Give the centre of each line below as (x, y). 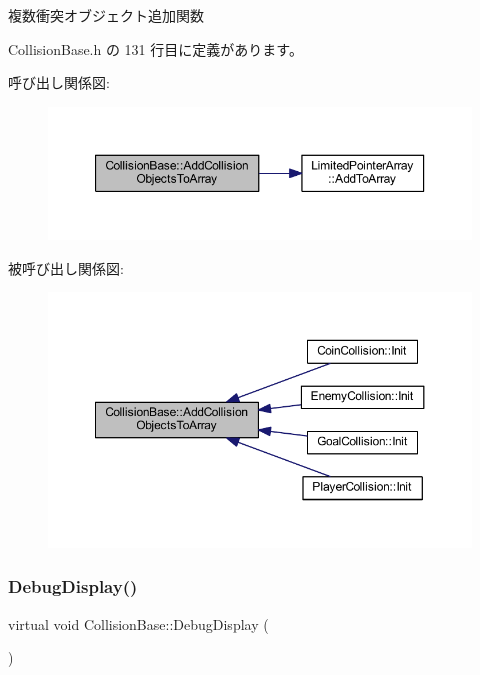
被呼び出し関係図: (66, 267)
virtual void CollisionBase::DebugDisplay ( (138, 623)
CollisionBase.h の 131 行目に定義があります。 (155, 48)
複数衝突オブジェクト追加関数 (106, 15)
